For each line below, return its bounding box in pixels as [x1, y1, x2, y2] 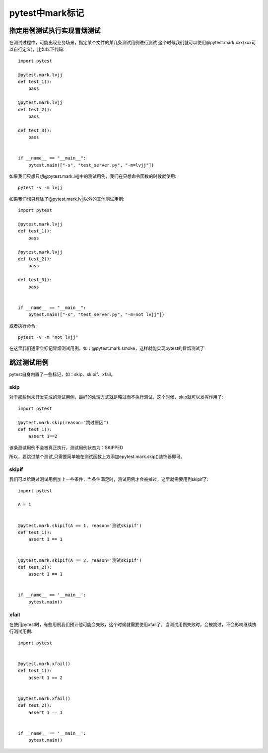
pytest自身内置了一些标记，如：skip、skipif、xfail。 [9, 372, 116, 377]
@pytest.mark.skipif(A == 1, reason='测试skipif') [18, 523, 142, 528]
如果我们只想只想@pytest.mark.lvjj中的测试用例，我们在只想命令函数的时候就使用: [9, 173, 176, 179]
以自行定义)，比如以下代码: [9, 46, 65, 52]
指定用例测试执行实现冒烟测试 [9, 26, 101, 35]
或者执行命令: [9, 323, 37, 329]
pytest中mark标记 [9, 7, 84, 18]
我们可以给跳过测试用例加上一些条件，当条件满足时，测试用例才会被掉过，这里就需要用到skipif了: [9, 476, 208, 482]
